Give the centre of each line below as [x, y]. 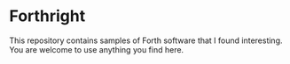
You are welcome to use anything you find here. [97, 49]
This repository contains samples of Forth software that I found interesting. [146, 40]
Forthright [47, 16]
